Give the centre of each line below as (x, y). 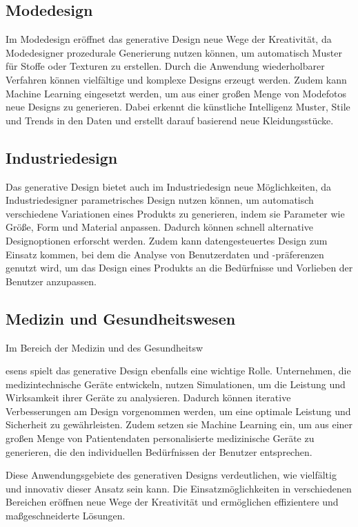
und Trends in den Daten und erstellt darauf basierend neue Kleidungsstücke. (170, 120)
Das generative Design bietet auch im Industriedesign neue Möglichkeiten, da (169, 186)
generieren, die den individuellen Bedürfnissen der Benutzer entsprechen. (159, 451)
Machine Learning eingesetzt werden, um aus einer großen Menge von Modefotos (176, 93)
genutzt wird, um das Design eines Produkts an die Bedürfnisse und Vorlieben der (179, 268)
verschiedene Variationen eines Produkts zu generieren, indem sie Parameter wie (175, 213)
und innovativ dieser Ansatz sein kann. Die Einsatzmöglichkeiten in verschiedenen (179, 488)
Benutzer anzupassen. (51, 281)
